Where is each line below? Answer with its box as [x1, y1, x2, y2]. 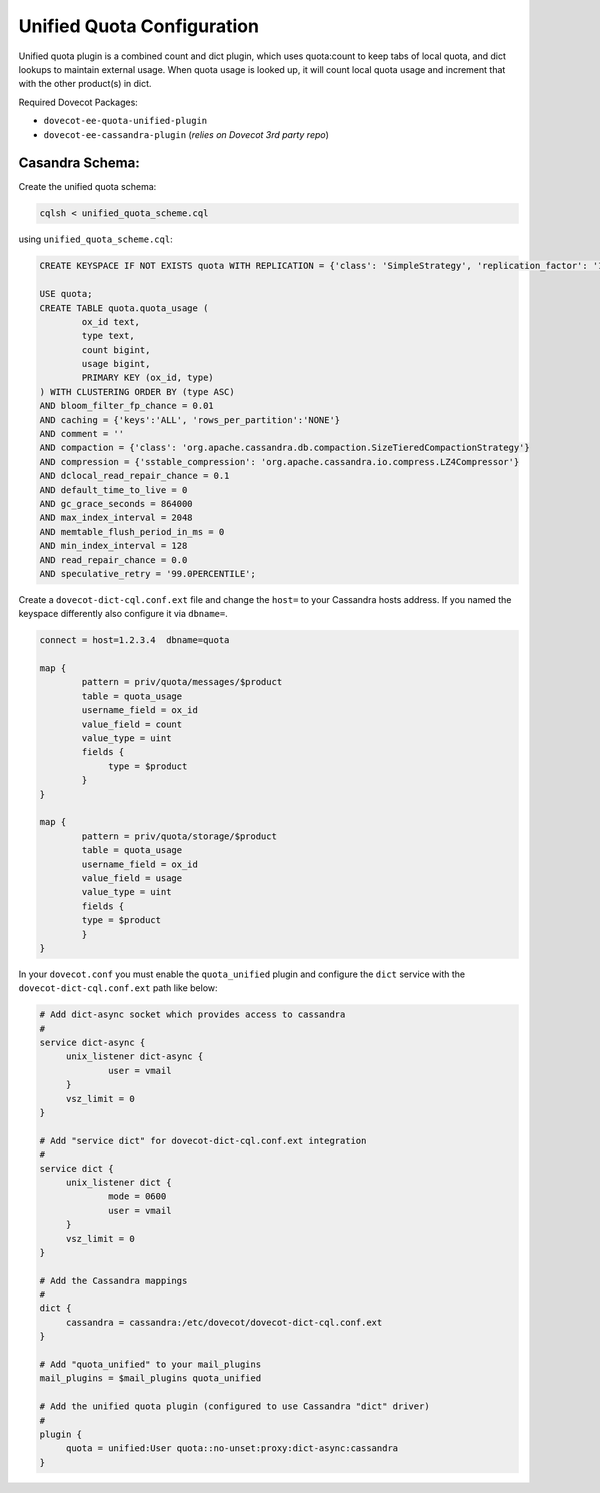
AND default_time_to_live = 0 [39, 484, 188, 495]
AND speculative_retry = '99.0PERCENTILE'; [39, 568, 257, 579]
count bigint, [81, 344, 151, 355]
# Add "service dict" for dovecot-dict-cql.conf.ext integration [39, 1135, 367, 1146]
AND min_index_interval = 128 [39, 540, 188, 552]
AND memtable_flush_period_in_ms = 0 [39, 526, 225, 537]
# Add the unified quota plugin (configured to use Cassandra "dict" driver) [39, 1401, 430, 1412]
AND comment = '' [39, 428, 125, 440]
